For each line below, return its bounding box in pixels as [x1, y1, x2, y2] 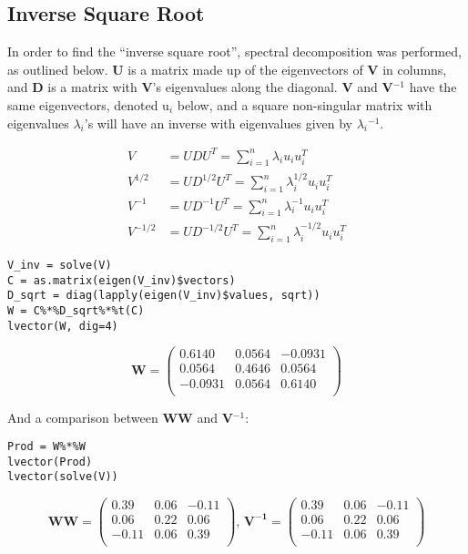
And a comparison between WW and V [7, 407, 233, 426]
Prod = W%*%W [7, 440, 86, 454]
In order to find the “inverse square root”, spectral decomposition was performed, [7, 42, 462, 61]
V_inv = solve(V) [7, 259, 112, 272]
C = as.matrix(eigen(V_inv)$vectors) [7, 273, 236, 287]
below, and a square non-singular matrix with [177, 95, 432, 114]
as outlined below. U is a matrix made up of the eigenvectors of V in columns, [7, 59, 447, 78]
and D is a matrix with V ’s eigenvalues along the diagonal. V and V [7, 77, 393, 97]
